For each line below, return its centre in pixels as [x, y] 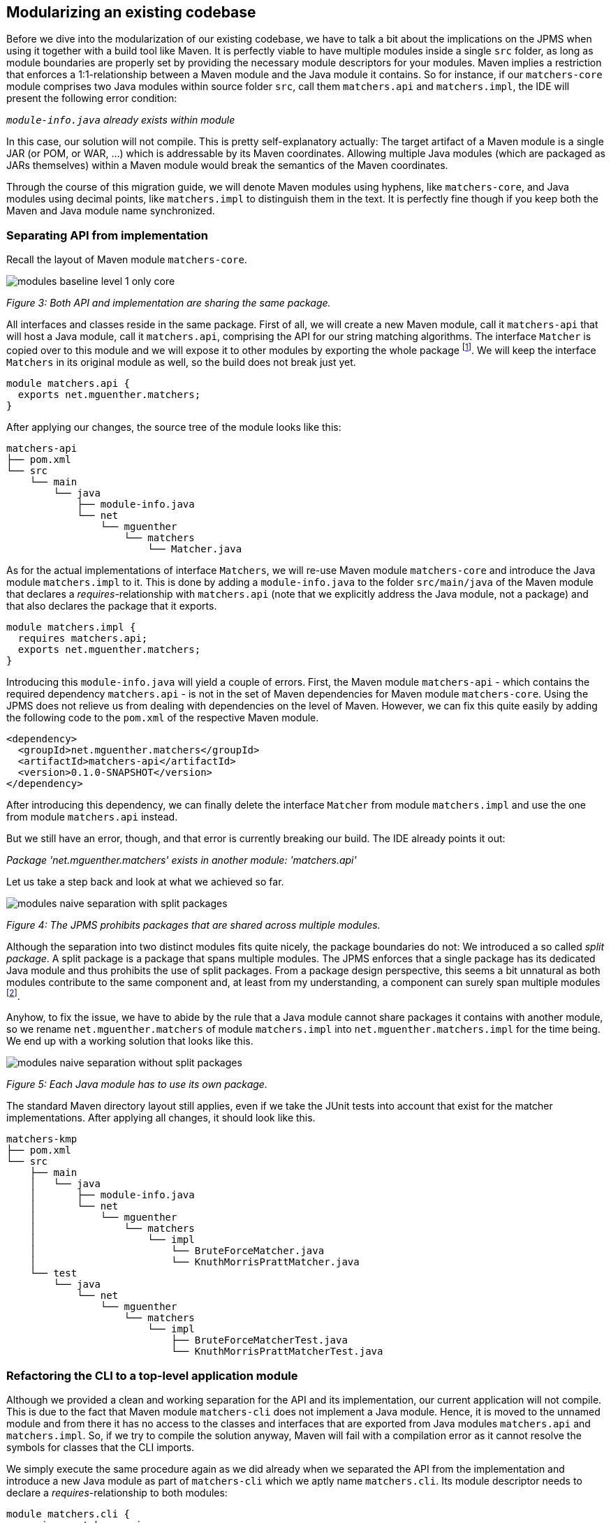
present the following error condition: [92, 98]
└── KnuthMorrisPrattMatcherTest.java [277, 1352]
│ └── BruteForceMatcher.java [177, 1251]
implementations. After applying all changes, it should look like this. [161, 1118]
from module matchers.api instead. [92, 816]
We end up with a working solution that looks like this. [130, 1041]
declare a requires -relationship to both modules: [117, 1493]
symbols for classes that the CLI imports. [101, 1448]
